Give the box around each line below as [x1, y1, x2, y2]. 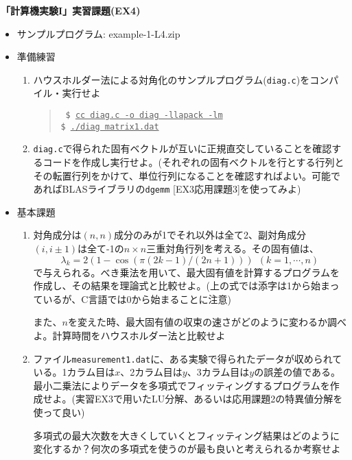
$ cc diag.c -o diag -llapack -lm [65, 110, 223, 121]
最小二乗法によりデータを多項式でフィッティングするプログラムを [33, 378, 330, 392]
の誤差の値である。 [254, 365, 341, 379]
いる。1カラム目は [33, 365, 115, 379]
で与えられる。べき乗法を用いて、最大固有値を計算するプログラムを [33, 265, 340, 279]
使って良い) [33, 405, 85, 420]
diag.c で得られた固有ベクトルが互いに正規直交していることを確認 [33, 141, 332, 156]
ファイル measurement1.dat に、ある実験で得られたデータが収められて [33, 351, 342, 365]
